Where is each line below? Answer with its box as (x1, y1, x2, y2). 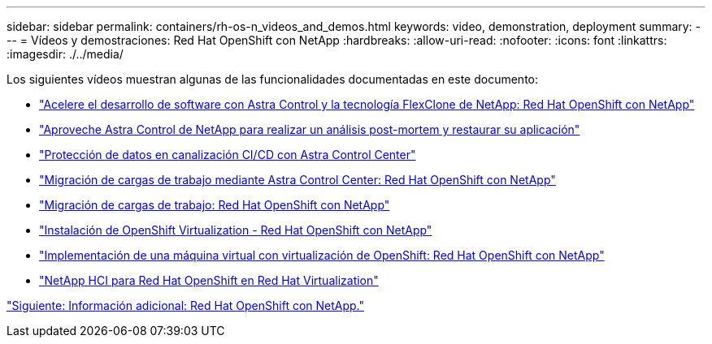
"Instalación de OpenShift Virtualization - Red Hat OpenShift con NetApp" (39, 223, 432, 237)
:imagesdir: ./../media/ (7, 47, 124, 61)
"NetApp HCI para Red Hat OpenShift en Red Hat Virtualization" (39, 273, 379, 287)
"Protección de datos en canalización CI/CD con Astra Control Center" (39, 148, 416, 161)
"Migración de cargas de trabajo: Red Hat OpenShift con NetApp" (39, 198, 390, 212)
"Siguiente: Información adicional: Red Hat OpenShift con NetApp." (7, 299, 365, 312)
